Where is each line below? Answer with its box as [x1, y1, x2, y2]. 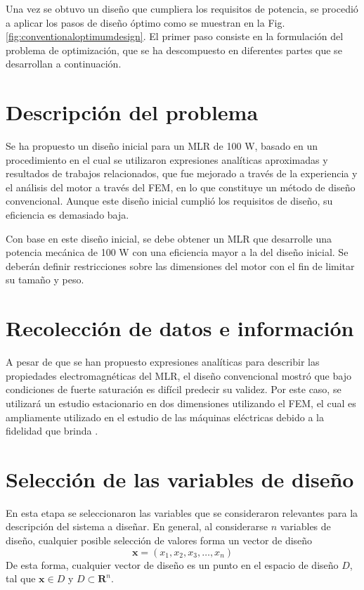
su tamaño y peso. [6, 272, 84, 287]
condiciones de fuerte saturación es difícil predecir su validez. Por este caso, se [6, 382, 342, 397]
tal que [6, 571, 36, 586]
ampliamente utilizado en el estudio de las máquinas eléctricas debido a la [6, 409, 324, 424]
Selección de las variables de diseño [6, 464, 354, 493]
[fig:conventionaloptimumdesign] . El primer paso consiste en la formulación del [6, 29, 344, 44]
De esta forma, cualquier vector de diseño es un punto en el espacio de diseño [6, 557, 339, 572]
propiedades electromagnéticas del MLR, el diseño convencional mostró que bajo [6, 368, 351, 383]
